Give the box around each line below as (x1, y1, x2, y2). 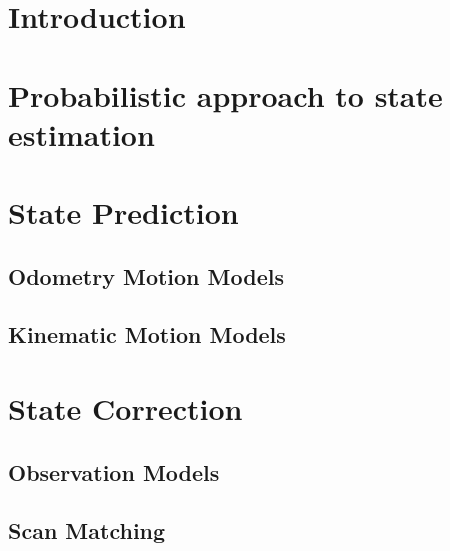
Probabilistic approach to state (8, 74, 443, 115)
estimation (8, 113, 155, 154)
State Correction (8, 388, 243, 429)
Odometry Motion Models (8, 260, 284, 291)
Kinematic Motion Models (8, 319, 286, 350)
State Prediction (8, 192, 239, 233)
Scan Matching (8, 515, 166, 546)
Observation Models (8, 456, 220, 487)
